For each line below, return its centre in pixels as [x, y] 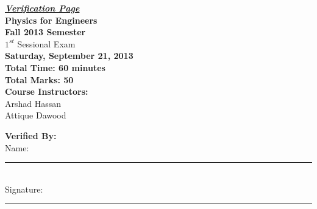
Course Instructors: [47, 91]
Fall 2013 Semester [45, 32]
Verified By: [31, 135]
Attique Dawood [36, 115]
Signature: [24, 189]
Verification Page [42, 8]
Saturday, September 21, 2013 [69, 56]
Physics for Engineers [51, 20]
